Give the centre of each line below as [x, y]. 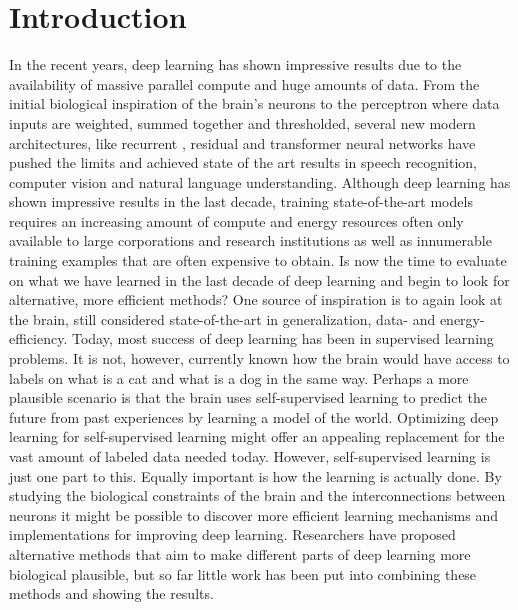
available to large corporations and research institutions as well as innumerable [250, 240]
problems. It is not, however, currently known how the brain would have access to [259, 358]
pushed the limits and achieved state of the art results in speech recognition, [243, 162]
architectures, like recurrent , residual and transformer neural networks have [242, 142]
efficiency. [38, 338]
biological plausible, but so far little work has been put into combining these [243, 573]
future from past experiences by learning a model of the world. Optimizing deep [254, 416]
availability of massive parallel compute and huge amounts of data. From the [244, 83]
